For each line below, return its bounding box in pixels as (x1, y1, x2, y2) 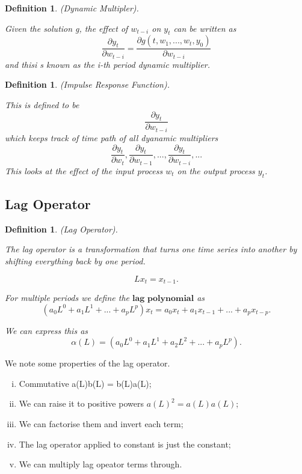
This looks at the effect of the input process (5, 164, 163, 177)
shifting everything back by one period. (5, 255, 146, 267)
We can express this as (5, 324, 88, 336)
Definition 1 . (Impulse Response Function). (5, 78, 170, 91)
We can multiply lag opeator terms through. (19, 458, 182, 470)
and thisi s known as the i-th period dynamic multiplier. (5, 58, 211, 70)
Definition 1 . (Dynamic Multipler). (5, 2, 139, 14)
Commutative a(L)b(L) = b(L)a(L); (19, 377, 152, 389)
